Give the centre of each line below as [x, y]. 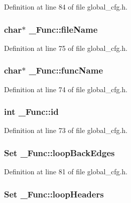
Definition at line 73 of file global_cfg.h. [66, 130]
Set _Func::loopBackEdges [59, 152]
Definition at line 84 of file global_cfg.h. [66, 7]
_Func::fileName [63, 29]
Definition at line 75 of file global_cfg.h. [66, 48]
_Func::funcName [66, 70]
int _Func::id [31, 112]
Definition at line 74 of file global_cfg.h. [66, 89]
